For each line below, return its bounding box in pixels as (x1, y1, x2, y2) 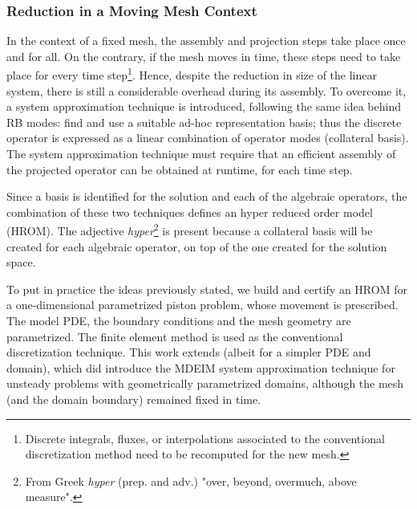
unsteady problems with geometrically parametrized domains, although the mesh (6, 375, 404, 392)
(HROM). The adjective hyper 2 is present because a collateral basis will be (6, 220, 373, 239)
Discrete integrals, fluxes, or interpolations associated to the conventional (25, 430, 385, 446)
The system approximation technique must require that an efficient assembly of (6, 145, 396, 162)
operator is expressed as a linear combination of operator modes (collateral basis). (6, 129, 409, 146)
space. (6, 254, 36, 271)
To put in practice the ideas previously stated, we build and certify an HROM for (6, 280, 407, 297)
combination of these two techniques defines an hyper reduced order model (6, 203, 373, 220)
